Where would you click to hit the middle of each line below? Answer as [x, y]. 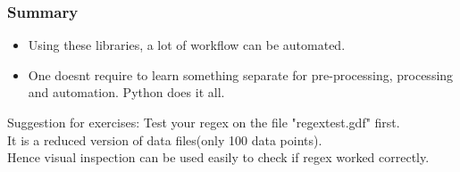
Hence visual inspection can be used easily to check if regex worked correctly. [218, 157]
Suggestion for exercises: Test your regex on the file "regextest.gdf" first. [204, 122]
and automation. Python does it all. [126, 92]
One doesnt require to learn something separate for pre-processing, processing [241, 74]
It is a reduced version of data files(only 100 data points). [165, 139]
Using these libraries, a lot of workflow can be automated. [187, 45]
